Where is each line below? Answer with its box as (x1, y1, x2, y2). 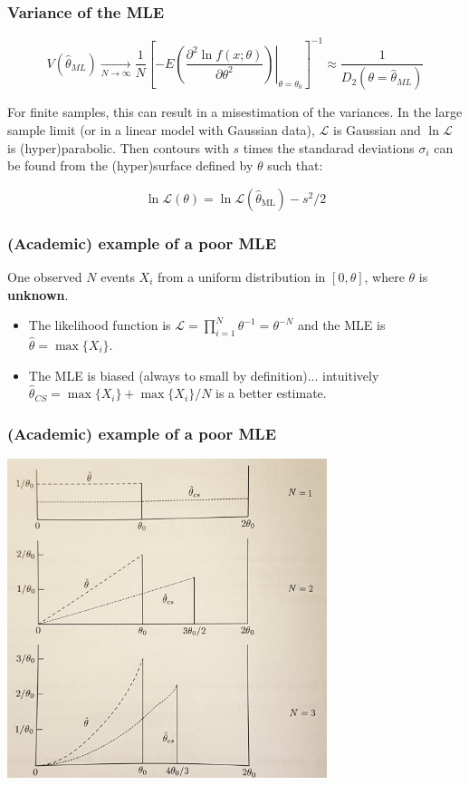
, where (364, 267, 405, 286)
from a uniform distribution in (158, 267, 326, 286)
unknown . (7, 285, 69, 304)
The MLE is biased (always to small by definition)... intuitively (28, 365, 379, 384)
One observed (7, 267, 82, 286)
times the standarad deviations (243, 138, 415, 157)
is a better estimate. (215, 383, 327, 402)
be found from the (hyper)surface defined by (7, 156, 254, 175)
